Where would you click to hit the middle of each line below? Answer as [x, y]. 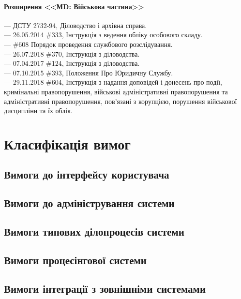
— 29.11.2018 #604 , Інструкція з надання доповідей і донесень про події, [113, 82]
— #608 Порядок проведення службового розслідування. [88, 44]
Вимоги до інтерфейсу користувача [87, 174]
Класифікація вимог [67, 143]
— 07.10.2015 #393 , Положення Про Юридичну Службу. [89, 72]
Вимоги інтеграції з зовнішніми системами [105, 288]
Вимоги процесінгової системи [75, 260]
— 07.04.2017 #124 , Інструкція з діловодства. [72, 63]
